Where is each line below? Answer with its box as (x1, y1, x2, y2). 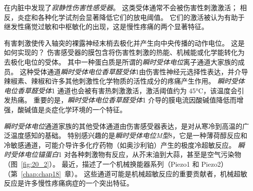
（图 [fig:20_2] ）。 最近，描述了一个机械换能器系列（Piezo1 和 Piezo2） (4, 158, 228, 169)
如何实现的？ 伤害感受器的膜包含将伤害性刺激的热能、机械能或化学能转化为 (4, 47, 245, 57)
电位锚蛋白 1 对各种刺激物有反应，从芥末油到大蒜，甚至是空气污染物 (24, 149, 241, 159)
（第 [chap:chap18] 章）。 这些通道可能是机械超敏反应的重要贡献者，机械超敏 (4, 168, 248, 178)
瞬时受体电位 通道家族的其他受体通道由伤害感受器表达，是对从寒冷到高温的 (4, 121, 242, 131)
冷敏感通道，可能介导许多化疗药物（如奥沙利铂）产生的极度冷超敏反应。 (4, 139, 235, 150)
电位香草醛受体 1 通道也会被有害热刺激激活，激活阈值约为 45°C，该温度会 (4, 85, 237, 95)
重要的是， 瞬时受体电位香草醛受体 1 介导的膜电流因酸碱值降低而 (33, 95, 237, 105)
